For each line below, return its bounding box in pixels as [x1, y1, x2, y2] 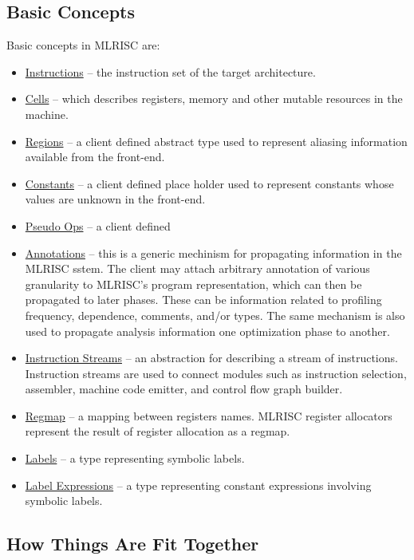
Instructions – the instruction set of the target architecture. [25, 63, 316, 80]
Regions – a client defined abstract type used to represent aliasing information [25, 132, 408, 149]
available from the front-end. [25, 148, 165, 165]
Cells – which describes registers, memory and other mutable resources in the [25, 90, 403, 107]
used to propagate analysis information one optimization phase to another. [25, 322, 390, 339]
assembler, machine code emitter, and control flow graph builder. [25, 381, 343, 397]
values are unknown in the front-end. [25, 191, 206, 207]
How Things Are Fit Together [6, 531, 259, 556]
